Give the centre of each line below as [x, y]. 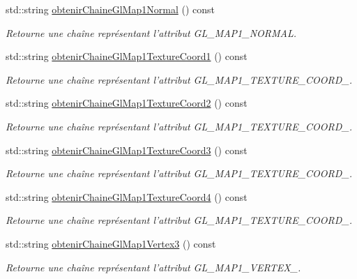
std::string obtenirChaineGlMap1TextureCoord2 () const [127, 103]
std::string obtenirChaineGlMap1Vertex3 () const [111, 243]
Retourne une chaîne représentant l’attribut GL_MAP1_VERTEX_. [153, 267]
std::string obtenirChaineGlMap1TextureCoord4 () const [127, 196]
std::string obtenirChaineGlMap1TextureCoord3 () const [127, 150]
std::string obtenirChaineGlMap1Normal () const [110, 9]
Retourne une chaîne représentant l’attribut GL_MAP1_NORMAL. [151, 32]
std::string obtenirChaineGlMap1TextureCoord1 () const [127, 56]
